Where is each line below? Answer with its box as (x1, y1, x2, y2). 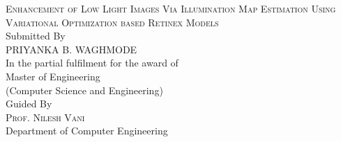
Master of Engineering (6, 69, 100, 83)
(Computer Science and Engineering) (6, 82, 163, 97)
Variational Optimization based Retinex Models (6, 15, 219, 29)
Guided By (6, 96, 52, 111)
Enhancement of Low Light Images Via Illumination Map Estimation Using (6, 1, 336, 15)
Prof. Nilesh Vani (6, 109, 85, 124)
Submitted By (6, 28, 66, 43)
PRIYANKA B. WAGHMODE (6, 42, 137, 56)
